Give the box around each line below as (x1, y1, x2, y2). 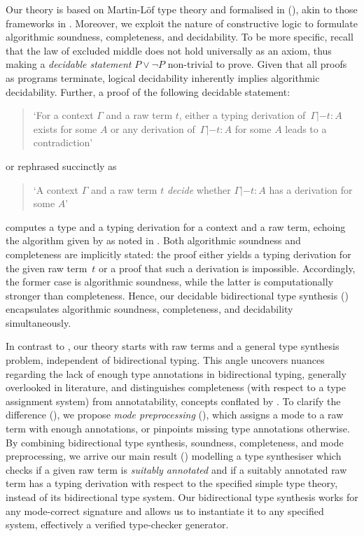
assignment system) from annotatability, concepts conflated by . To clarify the (6, 393, 341, 408)
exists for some (33, 121, 97, 136)
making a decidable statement (6, 57, 132, 71)
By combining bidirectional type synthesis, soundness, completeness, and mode (6, 435, 344, 449)
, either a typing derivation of (178, 108, 306, 122)
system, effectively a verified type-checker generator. (6, 517, 229, 532)
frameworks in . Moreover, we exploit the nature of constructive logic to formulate (6, 15, 358, 30)
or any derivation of (111, 121, 195, 136)
